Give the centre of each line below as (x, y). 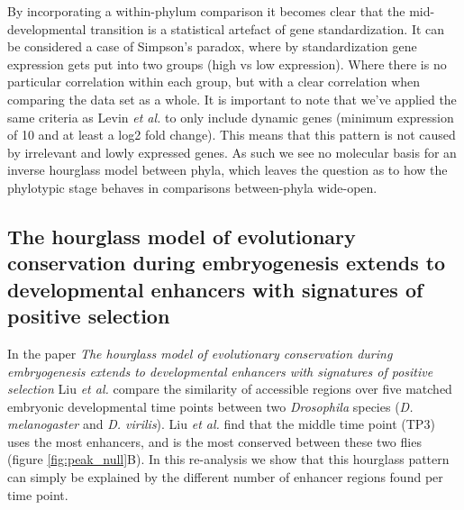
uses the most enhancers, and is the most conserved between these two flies (214, 441)
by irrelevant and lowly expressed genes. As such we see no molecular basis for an (232, 152)
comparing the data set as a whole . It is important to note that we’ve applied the (232, 99)
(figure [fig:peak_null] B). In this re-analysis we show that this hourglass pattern (228, 459)
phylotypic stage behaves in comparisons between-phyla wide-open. (192, 187)
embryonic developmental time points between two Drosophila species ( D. (210, 406)
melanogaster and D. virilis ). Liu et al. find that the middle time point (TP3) (221, 424)
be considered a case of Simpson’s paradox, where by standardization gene (212, 46)
